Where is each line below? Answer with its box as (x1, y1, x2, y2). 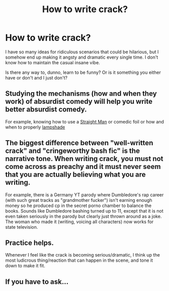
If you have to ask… (5, 277, 69, 286)
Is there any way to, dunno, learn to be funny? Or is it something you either (5, 69, 161, 75)
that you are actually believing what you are (5, 171, 146, 179)
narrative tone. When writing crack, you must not (5, 154, 163, 163)
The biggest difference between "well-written (5, 139, 153, 147)
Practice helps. (5, 238, 54, 247)
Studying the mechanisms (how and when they (5, 90, 157, 98)
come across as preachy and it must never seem (5, 162, 161, 171)
